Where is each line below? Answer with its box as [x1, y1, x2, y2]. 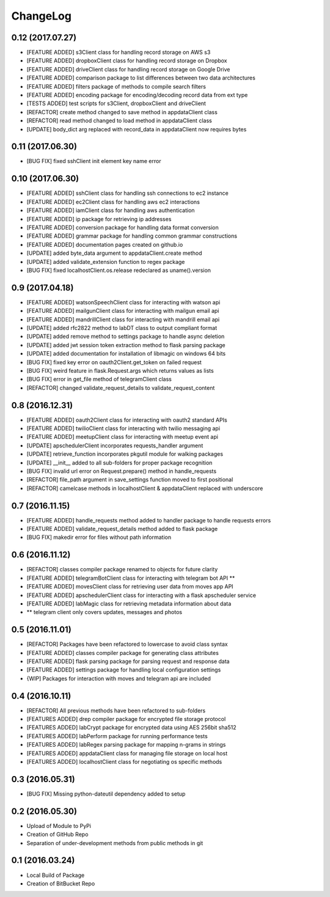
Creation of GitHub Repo [26, 831, 89, 838]
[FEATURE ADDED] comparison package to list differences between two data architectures [26, 74, 256, 82]
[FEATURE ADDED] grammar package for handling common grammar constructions [26, 232, 238, 240]
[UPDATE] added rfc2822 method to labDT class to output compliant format [26, 324, 218, 331]
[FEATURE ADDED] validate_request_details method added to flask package [26, 525, 218, 533]
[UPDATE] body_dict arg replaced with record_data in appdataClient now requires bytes [26, 125, 247, 133]
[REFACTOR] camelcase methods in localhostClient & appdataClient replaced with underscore [26, 485, 263, 492]
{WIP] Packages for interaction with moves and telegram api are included [26, 675, 211, 682]
